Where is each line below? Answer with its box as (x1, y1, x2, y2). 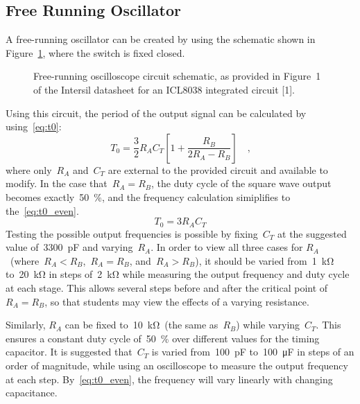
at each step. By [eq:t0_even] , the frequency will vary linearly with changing (6, 371, 333, 386)
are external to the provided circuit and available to (108, 162, 328, 177)
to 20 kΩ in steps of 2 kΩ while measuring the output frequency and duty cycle (6, 267, 350, 281)
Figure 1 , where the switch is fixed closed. (6, 45, 185, 60)
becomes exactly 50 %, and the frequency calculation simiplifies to (6, 189, 291, 204)
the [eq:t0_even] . (6, 203, 79, 218)
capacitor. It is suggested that (6, 344, 132, 359)
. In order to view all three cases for (151, 240, 303, 254)
